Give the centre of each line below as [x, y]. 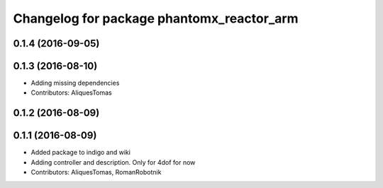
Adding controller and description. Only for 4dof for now [113, 162]
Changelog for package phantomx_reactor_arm [156, 18]
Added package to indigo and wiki [81, 153]
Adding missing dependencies [75, 83]
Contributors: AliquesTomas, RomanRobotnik [96, 172]
